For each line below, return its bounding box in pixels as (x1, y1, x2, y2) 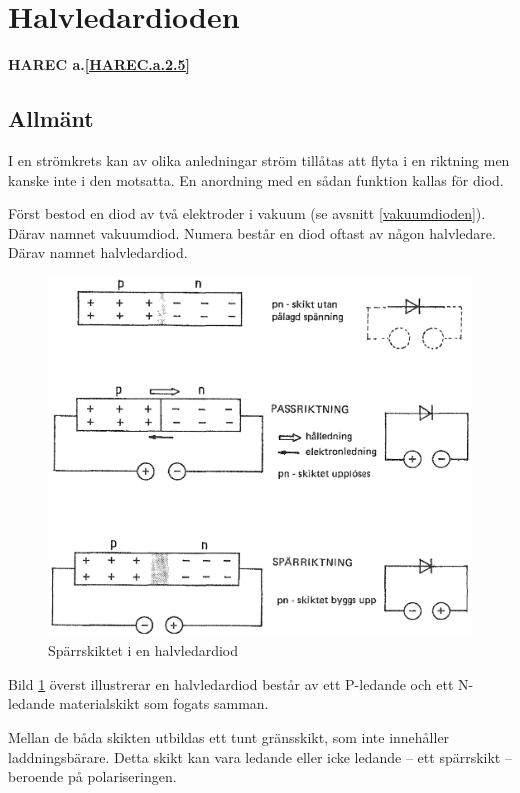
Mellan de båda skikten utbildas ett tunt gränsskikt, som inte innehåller (8, 727, 450, 748)
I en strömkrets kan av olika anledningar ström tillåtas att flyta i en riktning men (8, 149, 510, 170)
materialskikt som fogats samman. (59, 693, 269, 714)
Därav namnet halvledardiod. (8, 242, 188, 263)
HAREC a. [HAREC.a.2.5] (8, 54, 191, 75)
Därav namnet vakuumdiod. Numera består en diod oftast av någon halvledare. (8, 222, 496, 243)
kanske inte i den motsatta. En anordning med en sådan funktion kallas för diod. (8, 169, 504, 190)
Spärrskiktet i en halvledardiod (48, 640, 239, 661)
